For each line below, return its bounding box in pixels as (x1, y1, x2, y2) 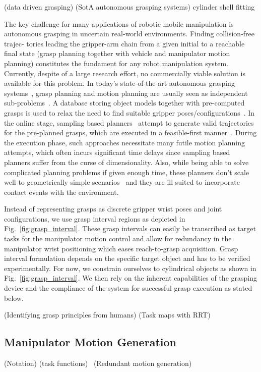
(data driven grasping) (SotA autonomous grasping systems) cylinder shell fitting (4, 2, 255, 12)
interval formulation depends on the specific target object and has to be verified (4, 253, 250, 263)
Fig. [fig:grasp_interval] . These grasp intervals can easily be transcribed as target (4, 223, 256, 234)
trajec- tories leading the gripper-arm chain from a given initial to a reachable (4, 38, 245, 48)
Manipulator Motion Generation (4, 334, 176, 350)
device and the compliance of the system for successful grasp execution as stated (4, 283, 252, 293)
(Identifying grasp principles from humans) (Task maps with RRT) (4, 309, 211, 320)
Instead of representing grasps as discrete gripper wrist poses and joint (4, 203, 222, 214)
